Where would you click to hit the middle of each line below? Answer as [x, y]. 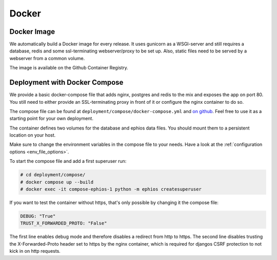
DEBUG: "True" [38, 216]
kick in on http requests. [35, 251]
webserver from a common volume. [47, 58]
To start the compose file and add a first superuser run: [68, 161]
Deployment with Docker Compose [66, 82]
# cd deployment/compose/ [53, 175]
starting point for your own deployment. [51, 119]
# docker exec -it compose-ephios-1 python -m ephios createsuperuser [111, 189]
